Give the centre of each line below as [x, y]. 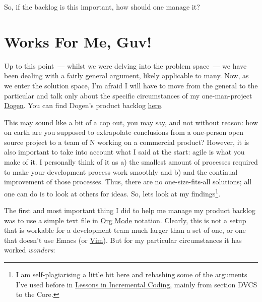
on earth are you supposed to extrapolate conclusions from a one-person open [124, 132]
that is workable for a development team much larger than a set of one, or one [125, 230]
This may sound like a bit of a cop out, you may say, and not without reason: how [131, 122]
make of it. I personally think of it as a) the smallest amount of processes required [131, 162]
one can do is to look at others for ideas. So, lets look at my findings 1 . [112, 192]
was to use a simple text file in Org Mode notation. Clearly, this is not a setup [125, 220]
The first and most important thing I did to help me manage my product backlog [130, 210]
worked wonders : [30, 250]
